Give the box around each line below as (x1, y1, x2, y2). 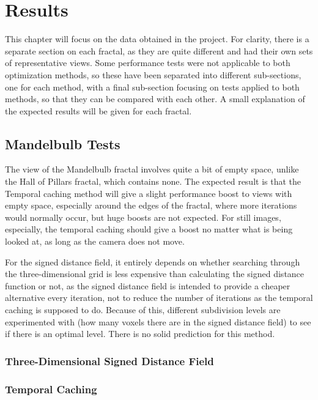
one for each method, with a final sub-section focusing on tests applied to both (5, 80, 300, 93)
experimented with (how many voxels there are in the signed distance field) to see (5, 315, 311, 328)
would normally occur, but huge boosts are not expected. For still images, (5, 210, 281, 223)
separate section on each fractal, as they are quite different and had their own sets (5, 44, 313, 57)
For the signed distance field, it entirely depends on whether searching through (5, 255, 300, 268)
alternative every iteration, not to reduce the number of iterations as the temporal (5, 291, 313, 304)
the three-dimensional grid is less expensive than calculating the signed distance (5, 267, 305, 280)
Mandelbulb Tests (5, 134, 120, 153)
